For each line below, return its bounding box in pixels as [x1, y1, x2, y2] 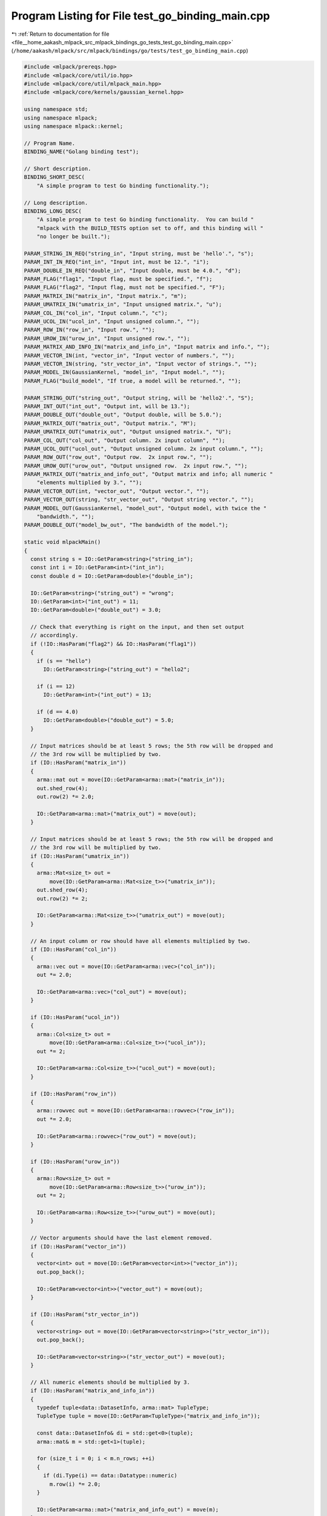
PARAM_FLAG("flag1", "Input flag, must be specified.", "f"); [24, 276, 213, 283]
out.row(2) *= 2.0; [36, 793, 95, 800]
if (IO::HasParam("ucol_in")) [30, 1014, 121, 1021]
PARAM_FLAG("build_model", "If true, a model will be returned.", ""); [24, 377, 242, 384]
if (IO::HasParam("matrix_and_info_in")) [30, 1387, 156, 1394]
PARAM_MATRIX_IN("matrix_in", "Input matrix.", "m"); [24, 292, 187, 300]
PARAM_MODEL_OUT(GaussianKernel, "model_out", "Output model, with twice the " [24, 505, 267, 512]
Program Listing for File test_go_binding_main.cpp [11, 9, 270, 22]
